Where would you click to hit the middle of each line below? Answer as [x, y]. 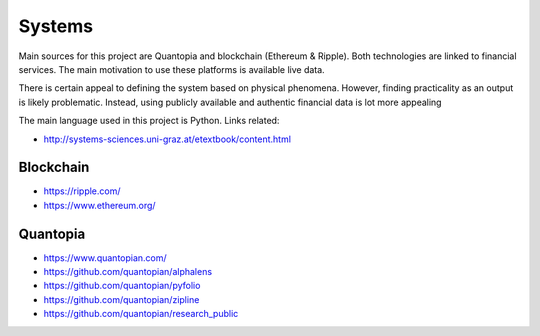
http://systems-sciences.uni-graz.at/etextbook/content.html [167, 139]
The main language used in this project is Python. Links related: [149, 121]
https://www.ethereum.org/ [99, 205]
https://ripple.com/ [82, 191]
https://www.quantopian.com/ [105, 257]
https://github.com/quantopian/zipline [121, 299]
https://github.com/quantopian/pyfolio [122, 286]
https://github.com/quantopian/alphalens [128, 272]
